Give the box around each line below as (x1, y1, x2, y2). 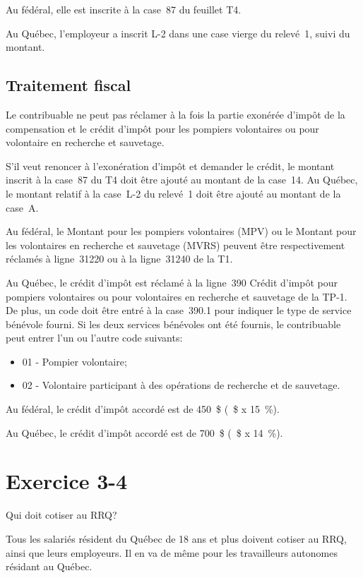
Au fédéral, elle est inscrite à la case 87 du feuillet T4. (6, 2, 242, 16)
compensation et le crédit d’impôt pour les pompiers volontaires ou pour (6, 121, 319, 136)
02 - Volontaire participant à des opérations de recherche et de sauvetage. (22, 378, 340, 392)
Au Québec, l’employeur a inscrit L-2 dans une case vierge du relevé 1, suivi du (6, 25, 350, 40)
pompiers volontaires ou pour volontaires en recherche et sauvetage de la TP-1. (6, 289, 347, 303)
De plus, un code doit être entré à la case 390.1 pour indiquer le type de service (6, 303, 352, 318)
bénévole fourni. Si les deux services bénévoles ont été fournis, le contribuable (6, 316, 341, 331)
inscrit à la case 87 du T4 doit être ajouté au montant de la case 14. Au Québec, (6, 172, 358, 187)
